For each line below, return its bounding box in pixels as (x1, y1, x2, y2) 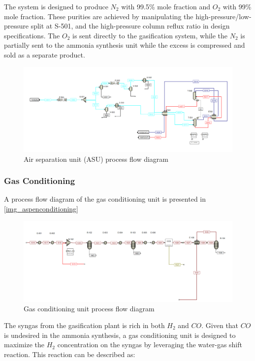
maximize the (4, 339, 45, 350)
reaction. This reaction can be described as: (4, 349, 135, 359)
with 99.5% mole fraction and (121, 1, 211, 11)
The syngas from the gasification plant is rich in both (4, 320, 165, 331)
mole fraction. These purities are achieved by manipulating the (4, 11, 193, 21)
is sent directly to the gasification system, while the (72, 30, 228, 40)
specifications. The (4, 30, 60, 40)
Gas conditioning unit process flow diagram (24, 303, 155, 314)
